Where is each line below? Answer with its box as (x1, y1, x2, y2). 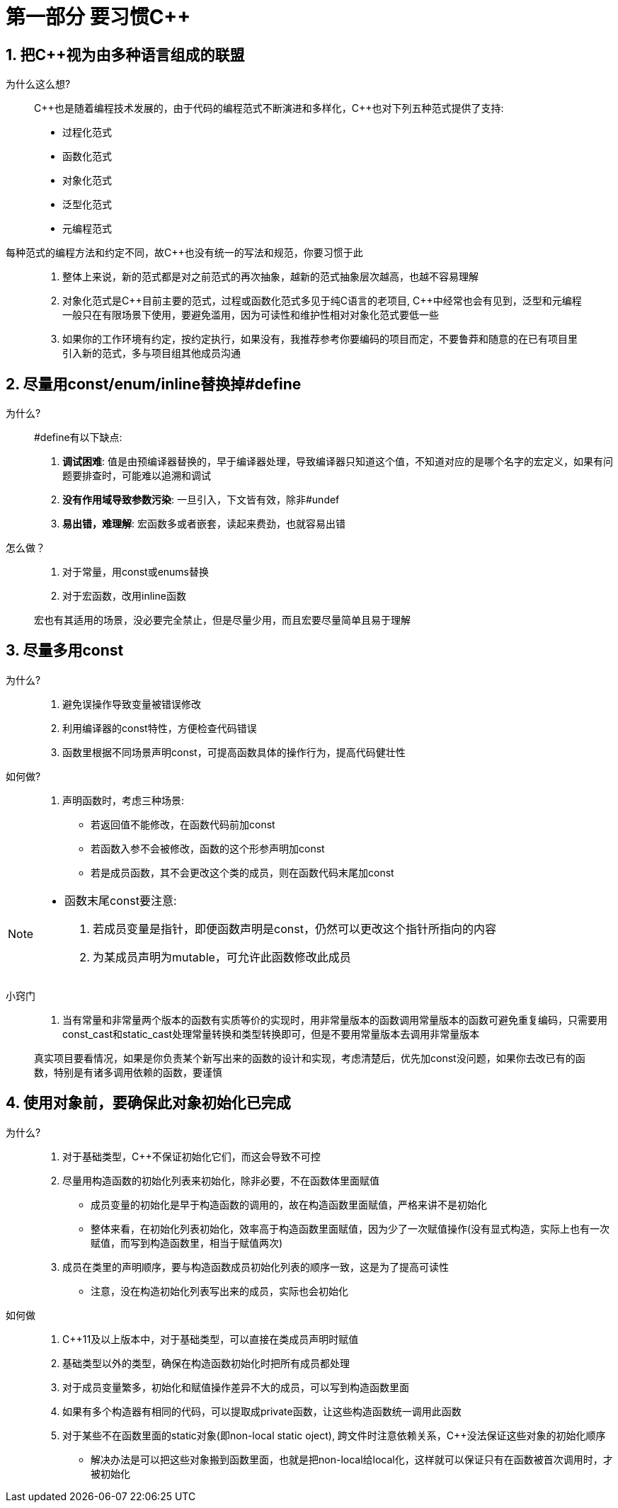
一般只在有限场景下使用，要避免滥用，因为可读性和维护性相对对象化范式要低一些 (62, 309, 439, 321)
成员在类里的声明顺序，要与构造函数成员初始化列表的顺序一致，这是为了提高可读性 (62, 1260, 449, 1273)
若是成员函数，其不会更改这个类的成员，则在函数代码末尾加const (91, 866, 394, 879)
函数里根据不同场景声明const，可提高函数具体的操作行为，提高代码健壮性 (62, 746, 406, 758)
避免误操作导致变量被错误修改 (62, 697, 201, 710)
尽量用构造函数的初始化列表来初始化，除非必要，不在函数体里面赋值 (62, 1174, 379, 1187)
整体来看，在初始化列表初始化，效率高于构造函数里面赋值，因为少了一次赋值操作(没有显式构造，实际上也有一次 (91, 1222, 610, 1235)
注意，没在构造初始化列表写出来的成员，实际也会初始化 (91, 1284, 348, 1297)
